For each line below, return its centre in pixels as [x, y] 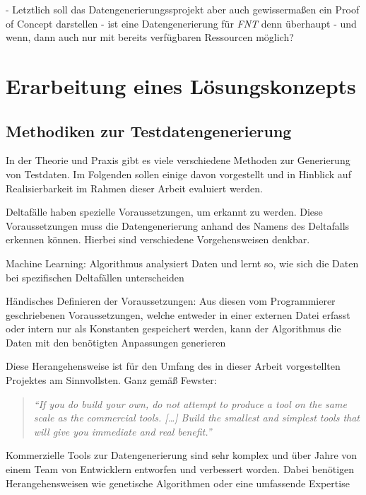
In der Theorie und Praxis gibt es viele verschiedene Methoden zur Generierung [178, 160]
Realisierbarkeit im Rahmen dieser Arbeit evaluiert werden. [134, 188]
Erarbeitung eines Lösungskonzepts [181, 85]
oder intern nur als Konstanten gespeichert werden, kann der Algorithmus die [173, 328]
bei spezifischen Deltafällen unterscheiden [95, 277]
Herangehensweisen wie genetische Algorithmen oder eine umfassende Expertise [178, 483]
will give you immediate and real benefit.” [123, 431]
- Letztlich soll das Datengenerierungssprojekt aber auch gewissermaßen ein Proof [183, 9]
